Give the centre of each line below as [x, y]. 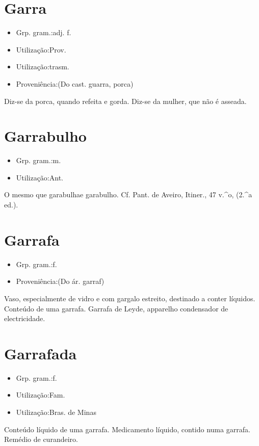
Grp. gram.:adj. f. [44, 32]
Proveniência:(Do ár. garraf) [60, 281]
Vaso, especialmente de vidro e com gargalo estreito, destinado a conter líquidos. [130, 298]
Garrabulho [45, 136]
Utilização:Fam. [41, 395]
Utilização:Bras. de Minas [56, 412]
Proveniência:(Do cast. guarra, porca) [75, 83]
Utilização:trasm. [43, 67]
